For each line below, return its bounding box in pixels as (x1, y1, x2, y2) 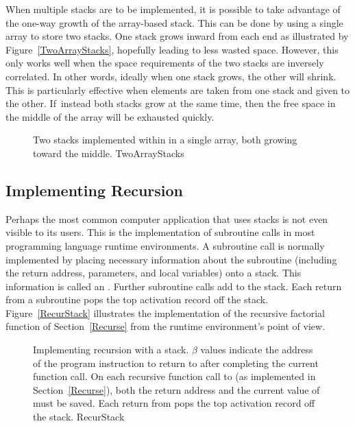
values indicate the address (200, 342, 313, 357)
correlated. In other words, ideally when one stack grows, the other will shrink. (5, 69, 336, 83)
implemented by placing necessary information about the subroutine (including (5, 252, 337, 266)
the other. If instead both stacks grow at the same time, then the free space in (5, 96, 336, 110)
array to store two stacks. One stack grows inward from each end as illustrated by (5, 29, 349, 43)
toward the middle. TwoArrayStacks (33, 145, 184, 160)
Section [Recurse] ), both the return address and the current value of (33, 382, 320, 397)
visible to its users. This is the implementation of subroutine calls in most (5, 225, 315, 239)
